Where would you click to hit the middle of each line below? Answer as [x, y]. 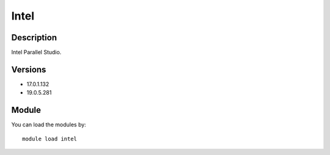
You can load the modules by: [49, 124]
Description [34, 38]
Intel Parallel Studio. [36, 52]
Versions [29, 69]
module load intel [50, 139]
